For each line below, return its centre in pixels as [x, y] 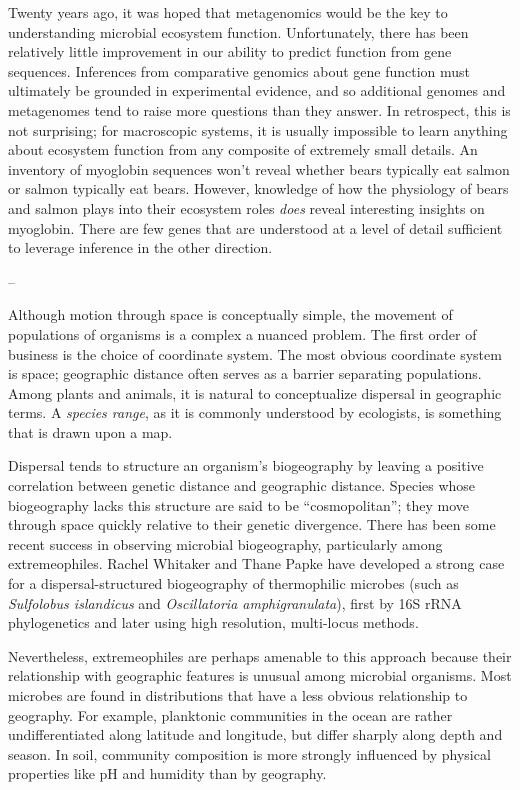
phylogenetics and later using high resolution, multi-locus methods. [213, 622]
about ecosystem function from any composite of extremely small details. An [243, 149]
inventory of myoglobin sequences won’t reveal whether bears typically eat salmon [259, 168]
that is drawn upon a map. [90, 431]
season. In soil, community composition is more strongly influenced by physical [249, 753]
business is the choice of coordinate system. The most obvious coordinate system [255, 353]
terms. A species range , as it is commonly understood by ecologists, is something [255, 412]
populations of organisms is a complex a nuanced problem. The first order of [242, 333]
